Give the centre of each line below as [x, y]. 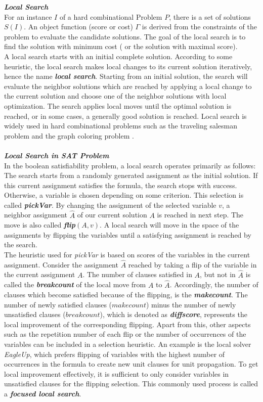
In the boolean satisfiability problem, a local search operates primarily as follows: [130, 165]
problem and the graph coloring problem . [69, 135]
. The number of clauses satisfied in [137, 274]
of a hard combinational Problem [111, 16]
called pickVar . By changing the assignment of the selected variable [110, 205]
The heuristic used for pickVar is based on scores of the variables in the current [127, 255]
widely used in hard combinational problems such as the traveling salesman [121, 126]
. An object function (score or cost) [78, 27]
